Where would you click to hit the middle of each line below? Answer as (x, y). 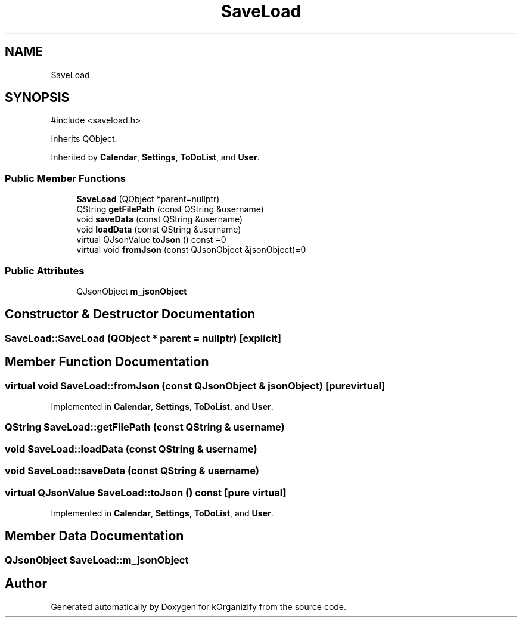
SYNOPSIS (37, 98)
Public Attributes (45, 270)
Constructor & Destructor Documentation (130, 314)
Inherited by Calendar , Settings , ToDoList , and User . (155, 157)
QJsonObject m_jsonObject (132, 291)
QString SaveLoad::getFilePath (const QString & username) (145, 427)
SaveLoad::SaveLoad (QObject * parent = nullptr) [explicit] (143, 338)
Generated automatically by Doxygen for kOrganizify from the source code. (199, 606)
